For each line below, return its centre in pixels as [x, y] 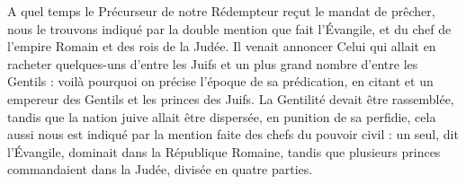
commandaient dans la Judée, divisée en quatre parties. [160, 169]
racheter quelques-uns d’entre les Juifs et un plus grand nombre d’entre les [213, 63]
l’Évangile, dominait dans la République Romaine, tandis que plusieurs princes [224, 151]
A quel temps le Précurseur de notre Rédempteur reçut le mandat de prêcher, [221, 11]
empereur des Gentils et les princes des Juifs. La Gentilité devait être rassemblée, [231, 98]
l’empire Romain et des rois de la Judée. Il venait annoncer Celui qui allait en [222, 46]
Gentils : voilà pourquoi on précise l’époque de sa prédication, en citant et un [220, 81]
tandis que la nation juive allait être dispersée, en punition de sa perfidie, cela [222, 116]
